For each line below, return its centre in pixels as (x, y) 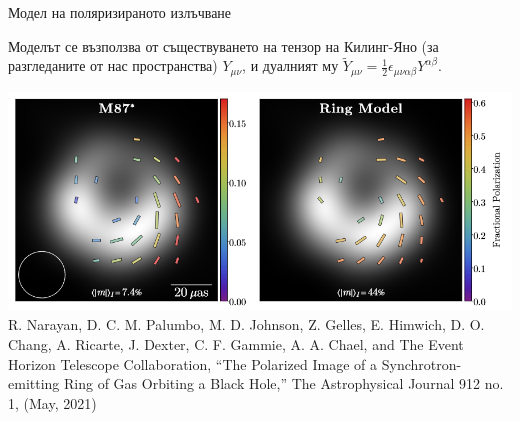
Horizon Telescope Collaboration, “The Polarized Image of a (193, 363)
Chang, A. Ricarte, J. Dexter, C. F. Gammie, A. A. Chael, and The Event (236, 344)
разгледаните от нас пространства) (113, 65)
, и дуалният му (290, 65)
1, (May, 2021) (52, 402)
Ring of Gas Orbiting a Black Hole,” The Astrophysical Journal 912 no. (283, 383)
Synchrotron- (421, 363)
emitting (34, 383)
